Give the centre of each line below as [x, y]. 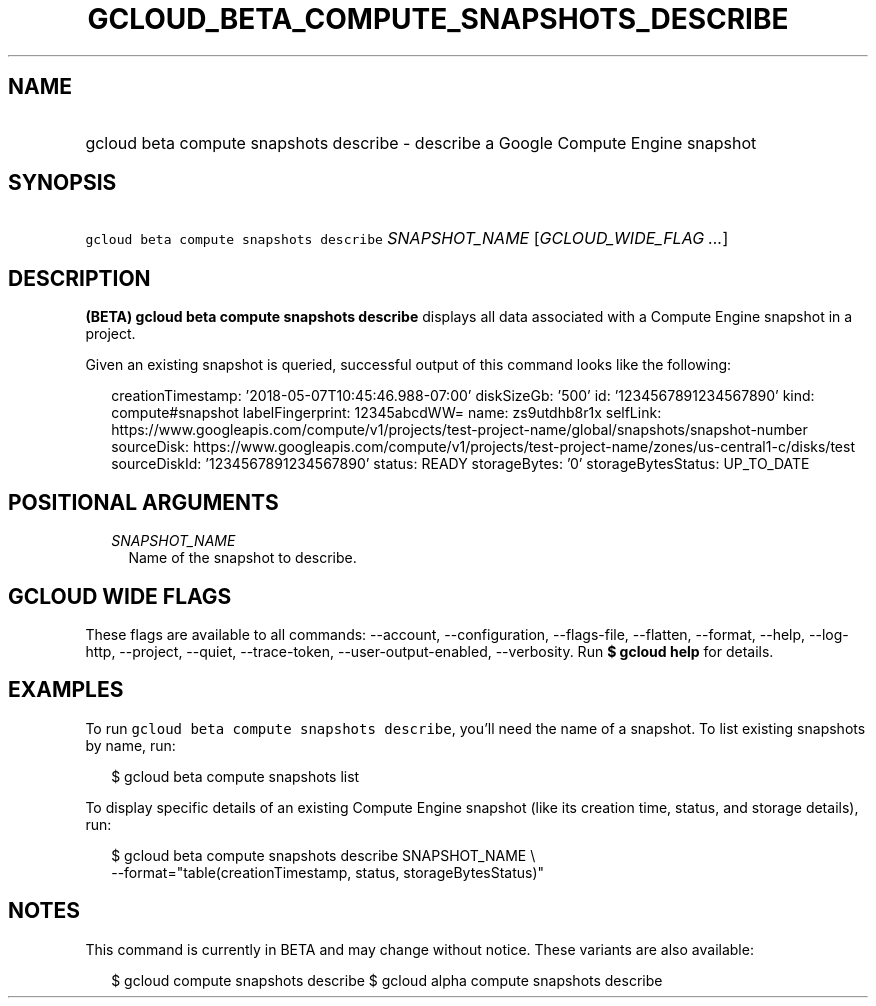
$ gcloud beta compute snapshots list [235, 776]
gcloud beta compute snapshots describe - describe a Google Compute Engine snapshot [421, 142]
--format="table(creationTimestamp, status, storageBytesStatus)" [328, 872]
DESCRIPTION [79, 278]
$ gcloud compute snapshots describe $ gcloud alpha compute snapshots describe [387, 980]
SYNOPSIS [62, 183]
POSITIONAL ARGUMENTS [143, 502]
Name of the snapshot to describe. [242, 558]
